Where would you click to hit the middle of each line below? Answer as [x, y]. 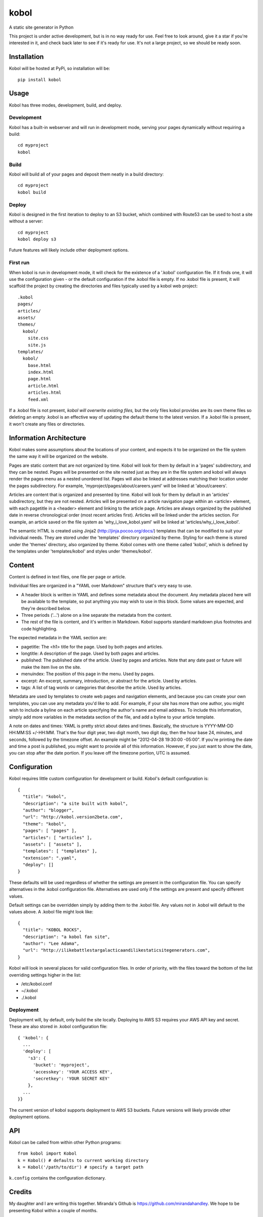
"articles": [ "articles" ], [57, 838]
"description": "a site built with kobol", [75, 803]
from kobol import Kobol [47, 1153]
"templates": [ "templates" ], [60, 851]
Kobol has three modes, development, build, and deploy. [66, 105]
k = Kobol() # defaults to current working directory [83, 1160]
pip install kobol [40, 80]
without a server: [26, 221]
